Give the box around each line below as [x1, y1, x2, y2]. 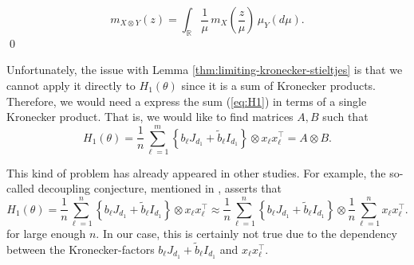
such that [322, 108, 369, 125]
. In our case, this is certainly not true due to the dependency [96, 225, 397, 242]
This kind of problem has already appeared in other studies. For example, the [6, 164, 386, 181]
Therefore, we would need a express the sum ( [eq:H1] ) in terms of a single [6, 92, 367, 109]
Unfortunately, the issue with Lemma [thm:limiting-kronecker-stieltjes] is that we [6, 61, 403, 78]
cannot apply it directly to [6, 76, 136, 93]
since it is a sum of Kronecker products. [181, 76, 377, 93]
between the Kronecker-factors [6, 241, 155, 258]
